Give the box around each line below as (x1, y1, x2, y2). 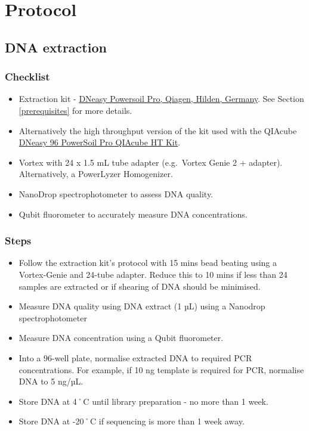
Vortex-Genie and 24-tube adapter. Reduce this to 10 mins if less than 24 (18, 268, 288, 280)
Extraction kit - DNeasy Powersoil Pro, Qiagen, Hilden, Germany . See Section (18, 92, 304, 105)
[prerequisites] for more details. (18, 104, 132, 116)
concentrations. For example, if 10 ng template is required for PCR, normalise (18, 363, 304, 376)
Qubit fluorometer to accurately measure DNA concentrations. (18, 207, 248, 220)
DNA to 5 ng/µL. (18, 375, 84, 387)
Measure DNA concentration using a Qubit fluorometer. (18, 331, 224, 344)
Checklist (5, 69, 50, 84)
